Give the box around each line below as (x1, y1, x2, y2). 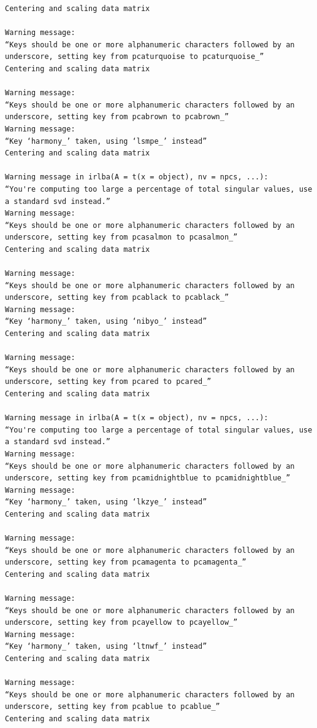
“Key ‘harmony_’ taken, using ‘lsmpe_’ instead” (5, 136, 207, 146)
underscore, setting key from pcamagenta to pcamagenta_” (5, 558, 246, 567)
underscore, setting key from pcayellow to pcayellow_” (5, 618, 238, 627)
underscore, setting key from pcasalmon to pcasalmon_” (5, 233, 238, 242)
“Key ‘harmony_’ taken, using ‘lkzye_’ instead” (5, 498, 207, 507)
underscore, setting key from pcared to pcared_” (5, 377, 212, 386)
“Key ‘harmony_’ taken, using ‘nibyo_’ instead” (5, 317, 207, 326)
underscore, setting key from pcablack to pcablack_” (5, 293, 229, 302)
